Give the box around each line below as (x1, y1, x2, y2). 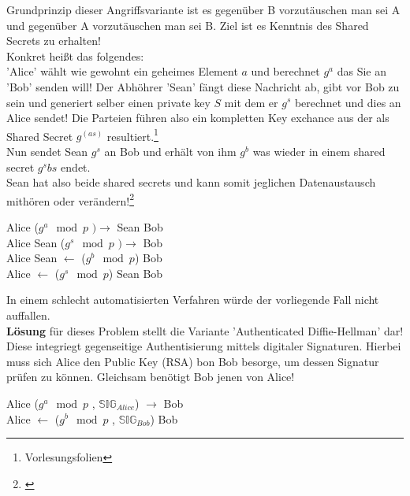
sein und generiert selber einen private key (6, 94, 211, 110)
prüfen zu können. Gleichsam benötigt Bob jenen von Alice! (6, 368, 295, 385)
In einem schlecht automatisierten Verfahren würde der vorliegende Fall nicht (6, 291, 379, 308)
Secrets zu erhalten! (6, 32, 101, 49)
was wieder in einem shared (252, 143, 386, 159)
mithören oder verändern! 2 (6, 190, 134, 209)
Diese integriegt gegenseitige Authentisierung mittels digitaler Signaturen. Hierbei (6, 338, 401, 354)
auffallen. (6, 307, 50, 323)
